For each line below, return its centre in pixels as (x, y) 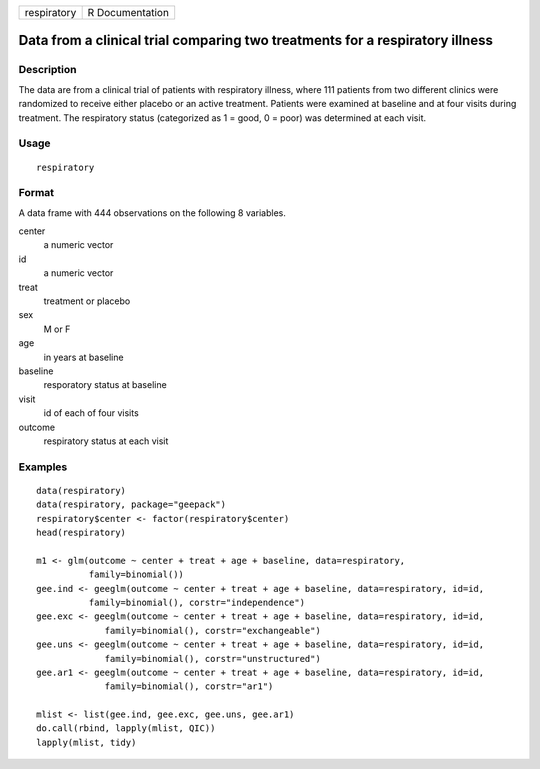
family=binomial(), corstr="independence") (196, 602)
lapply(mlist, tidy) (86, 742)
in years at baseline (83, 357)
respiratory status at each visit (106, 441)
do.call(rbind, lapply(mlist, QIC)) (126, 728)
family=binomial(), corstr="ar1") (189, 686)
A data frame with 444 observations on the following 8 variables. (152, 212)
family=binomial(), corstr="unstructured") (213, 658)
